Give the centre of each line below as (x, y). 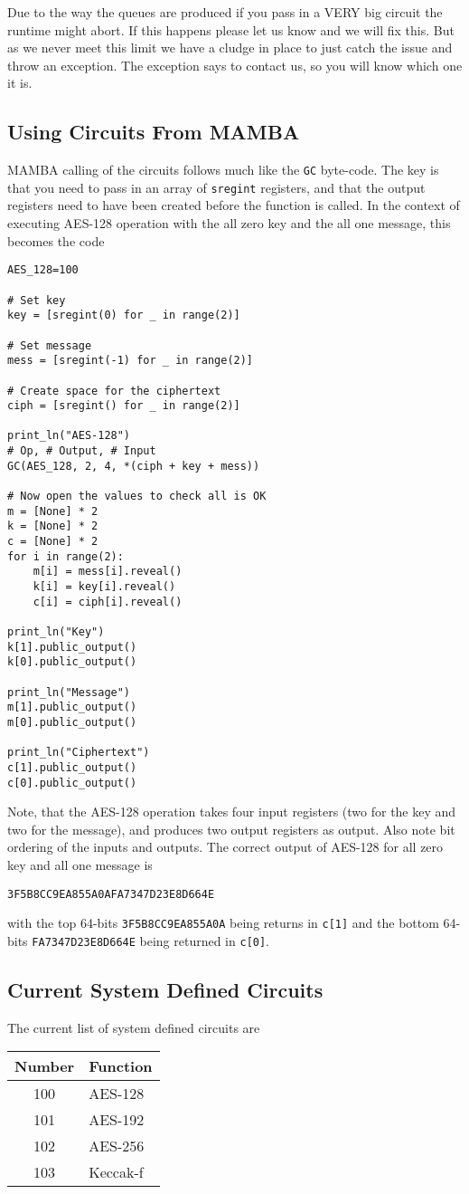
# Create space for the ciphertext (114, 391)
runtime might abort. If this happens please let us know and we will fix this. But (231, 29)
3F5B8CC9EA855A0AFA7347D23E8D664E (111, 894)
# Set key (37, 300)
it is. (20, 83)
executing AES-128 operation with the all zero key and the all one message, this (229, 223)
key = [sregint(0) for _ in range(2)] (124, 315)
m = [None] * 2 (53, 511)
